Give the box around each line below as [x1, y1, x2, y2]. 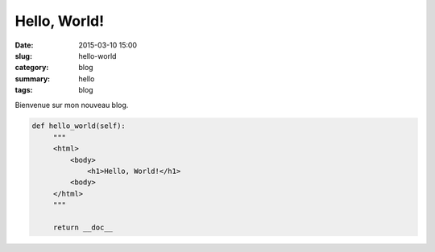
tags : [14, 85, 33, 95]
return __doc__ [52, 223, 113, 232]
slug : [14, 51, 32, 60]
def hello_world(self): [31, 122, 126, 130]
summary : [14, 73, 51, 84]
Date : [14, 40, 34, 50]
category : [14, 63, 49, 72]
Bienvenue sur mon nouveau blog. [14, 100, 129, 109]
